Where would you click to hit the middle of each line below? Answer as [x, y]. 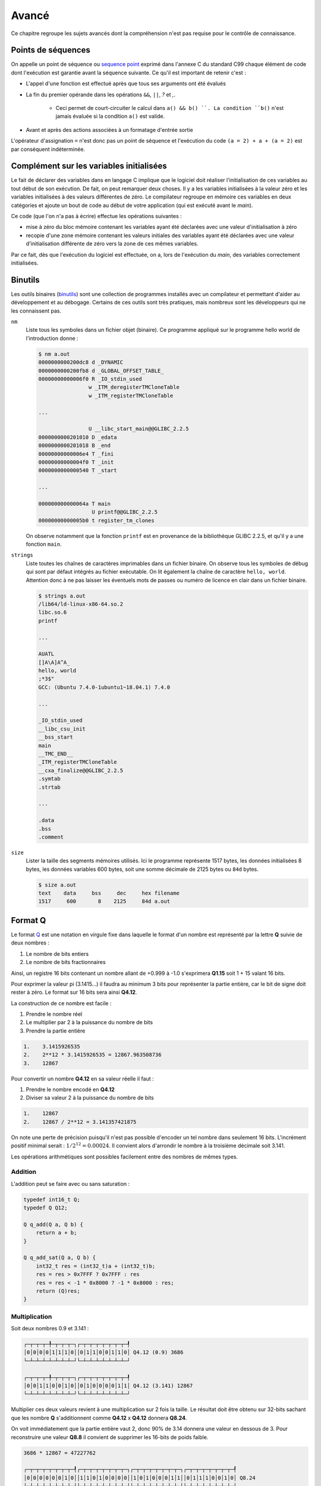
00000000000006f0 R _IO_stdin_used [90, 379]
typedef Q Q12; [45, 1208]
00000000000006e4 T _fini [76, 454]
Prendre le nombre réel [54, 1014]
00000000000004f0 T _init [76, 462]
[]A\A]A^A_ [54, 662]
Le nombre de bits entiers [57, 953]
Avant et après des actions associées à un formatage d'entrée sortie [109, 130]
